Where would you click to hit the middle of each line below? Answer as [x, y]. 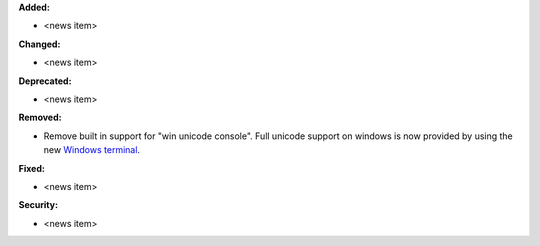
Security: [38, 205]
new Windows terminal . [91, 150]
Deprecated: [45, 81]
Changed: [39, 44]
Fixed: [31, 168]
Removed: [40, 117]
